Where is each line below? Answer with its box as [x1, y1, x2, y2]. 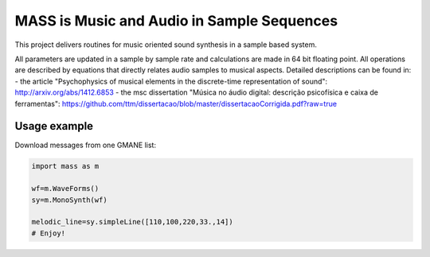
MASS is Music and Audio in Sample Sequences [14, 12, 338, 29]
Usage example [14, 119, 94, 133]
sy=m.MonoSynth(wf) [31, 195, 107, 204]
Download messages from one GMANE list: [14, 140, 157, 150]
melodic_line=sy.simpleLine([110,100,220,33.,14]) [31, 217, 234, 227]
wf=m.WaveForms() [31, 184, 100, 193]
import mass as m [31, 162, 100, 171]
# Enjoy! [31, 228, 66, 238]
